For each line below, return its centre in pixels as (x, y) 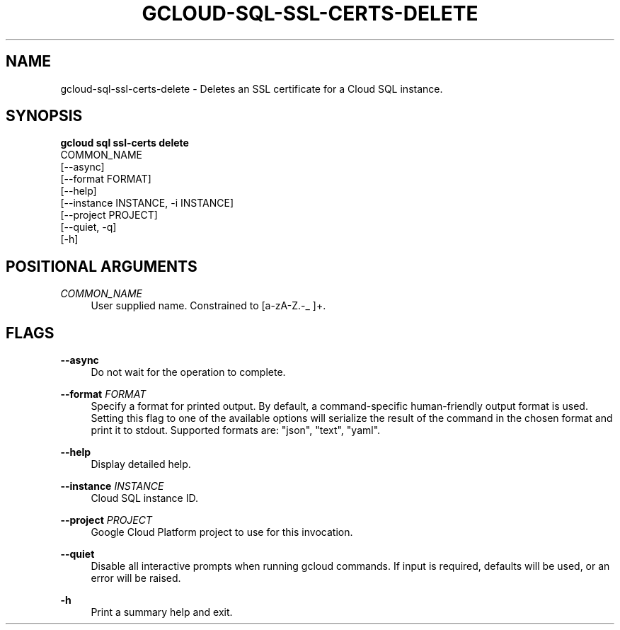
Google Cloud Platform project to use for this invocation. (222, 532)
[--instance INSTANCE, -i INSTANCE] (147, 203)
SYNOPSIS (44, 116)
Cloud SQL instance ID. (144, 498)
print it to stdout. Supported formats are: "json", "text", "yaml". (236, 430)
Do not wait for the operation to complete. (188, 372)
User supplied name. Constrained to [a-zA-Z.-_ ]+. (208, 306)
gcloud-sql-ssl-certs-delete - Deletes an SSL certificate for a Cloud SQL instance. (252, 88)
